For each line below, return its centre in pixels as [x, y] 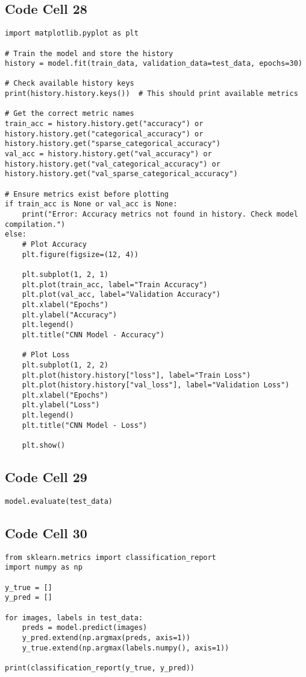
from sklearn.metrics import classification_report [111, 557]
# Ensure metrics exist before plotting [87, 194]
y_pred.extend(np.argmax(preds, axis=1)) [106, 638]
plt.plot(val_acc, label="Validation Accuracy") [121, 295]
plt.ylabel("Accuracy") [70, 315]
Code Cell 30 [46, 533]
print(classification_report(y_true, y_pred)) [100, 668]
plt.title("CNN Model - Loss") [85, 425]
